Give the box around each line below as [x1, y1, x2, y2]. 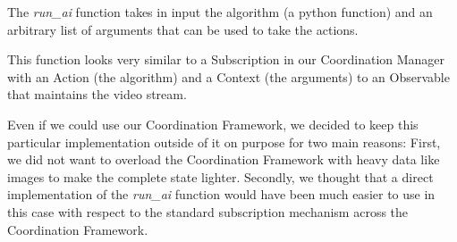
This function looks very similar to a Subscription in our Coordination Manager [7, 50, 445, 69]
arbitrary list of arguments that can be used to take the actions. [7, 20, 359, 38]
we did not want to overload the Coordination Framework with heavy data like [7, 150, 440, 169]
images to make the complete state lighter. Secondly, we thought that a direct [7, 167, 434, 186]
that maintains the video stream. [7, 85, 187, 104]
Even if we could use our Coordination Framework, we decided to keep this [7, 114, 419, 133]
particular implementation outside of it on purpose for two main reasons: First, [7, 132, 441, 151]
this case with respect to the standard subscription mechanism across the [7, 202, 409, 221]
